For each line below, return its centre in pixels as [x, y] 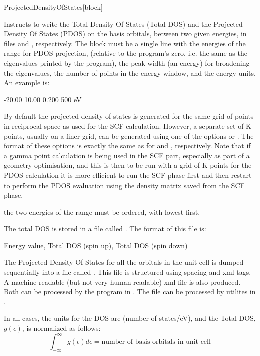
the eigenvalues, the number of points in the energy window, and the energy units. [130, 72]
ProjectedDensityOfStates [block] [53, 7]
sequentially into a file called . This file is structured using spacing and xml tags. [128, 272]
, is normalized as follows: [61, 328]
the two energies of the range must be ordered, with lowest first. [102, 211]
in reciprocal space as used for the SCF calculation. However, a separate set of [124, 126]
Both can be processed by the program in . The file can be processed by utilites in [130, 292]
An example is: [27, 82]
